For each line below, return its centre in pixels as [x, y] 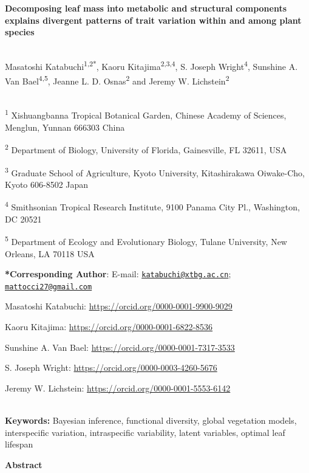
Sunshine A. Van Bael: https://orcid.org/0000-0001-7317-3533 [120, 347]
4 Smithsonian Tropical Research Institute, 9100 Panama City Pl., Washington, [152, 206]
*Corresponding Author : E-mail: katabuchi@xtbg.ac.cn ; [118, 274]
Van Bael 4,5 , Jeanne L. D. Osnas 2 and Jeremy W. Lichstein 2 [117, 80]
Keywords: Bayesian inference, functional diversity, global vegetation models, [151, 420]
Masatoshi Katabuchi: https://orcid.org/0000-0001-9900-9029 [119, 306]
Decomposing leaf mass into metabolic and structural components [146, 8]
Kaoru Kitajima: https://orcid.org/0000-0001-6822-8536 [109, 326]
